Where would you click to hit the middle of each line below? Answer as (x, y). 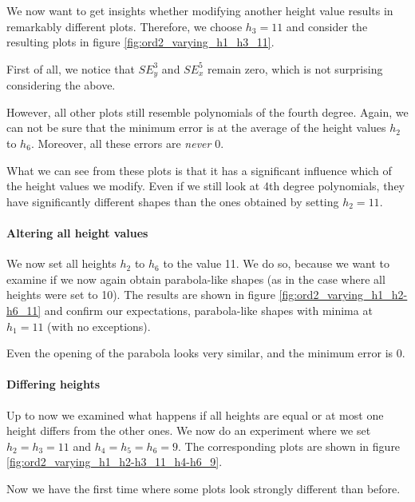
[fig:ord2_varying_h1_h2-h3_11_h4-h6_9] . (115, 462)
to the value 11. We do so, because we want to (277, 263)
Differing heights (53, 384)
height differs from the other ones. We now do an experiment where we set (189, 430)
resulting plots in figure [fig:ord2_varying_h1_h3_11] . (140, 42)
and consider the (327, 26)
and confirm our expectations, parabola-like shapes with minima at (208, 310)
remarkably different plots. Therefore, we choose (125, 26)
